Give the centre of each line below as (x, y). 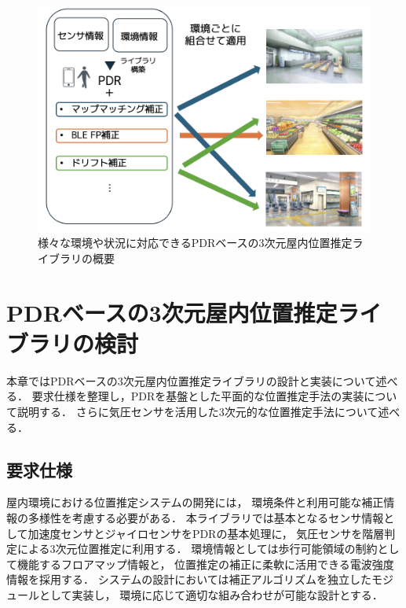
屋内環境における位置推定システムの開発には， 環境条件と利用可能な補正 (195, 502)
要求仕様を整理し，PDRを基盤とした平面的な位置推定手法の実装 (198, 396)
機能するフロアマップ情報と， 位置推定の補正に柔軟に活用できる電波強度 (205, 564)
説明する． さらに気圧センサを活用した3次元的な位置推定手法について (198, 411)
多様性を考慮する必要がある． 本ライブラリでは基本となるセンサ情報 (206, 517)
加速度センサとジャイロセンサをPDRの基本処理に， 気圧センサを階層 (206, 533)
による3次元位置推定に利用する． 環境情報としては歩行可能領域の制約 (197, 549)
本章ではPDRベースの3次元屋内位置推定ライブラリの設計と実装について (191, 380)
